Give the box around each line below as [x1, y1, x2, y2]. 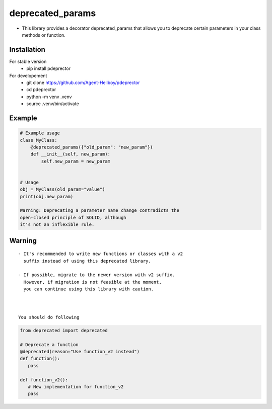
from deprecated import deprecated [20, 328, 108, 333]
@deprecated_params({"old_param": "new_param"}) [30, 144, 153, 150]
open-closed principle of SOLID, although [20, 214, 126, 220]
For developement [9, 72, 47, 78]
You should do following [18, 314, 80, 320]
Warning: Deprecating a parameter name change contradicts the [20, 208, 180, 213]
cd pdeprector [26, 87, 56, 93]
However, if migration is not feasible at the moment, [23, 279, 162, 285]
